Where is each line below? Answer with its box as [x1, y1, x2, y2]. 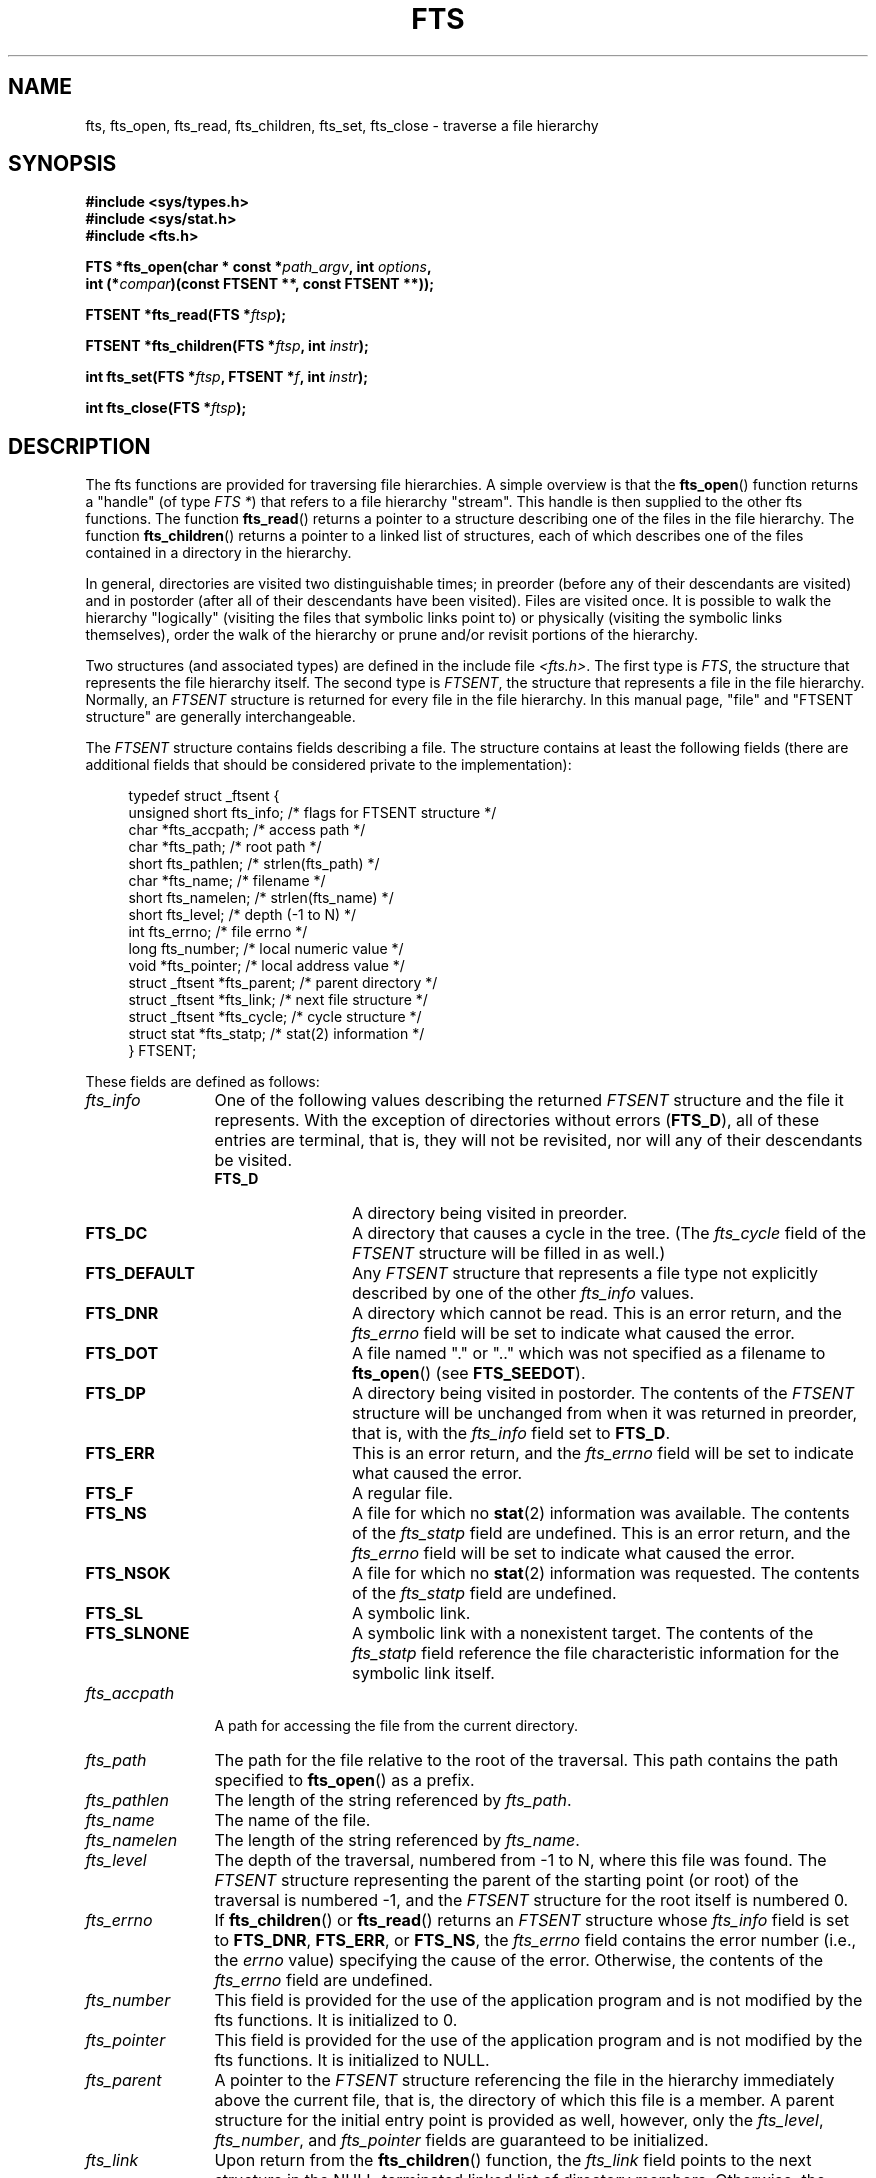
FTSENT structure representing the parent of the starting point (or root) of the [214, 1870, 799, 1891]
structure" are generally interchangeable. [85, 708, 356, 726]
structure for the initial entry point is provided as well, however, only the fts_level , [214, 2110, 824, 2131]
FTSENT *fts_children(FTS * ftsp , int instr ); [85, 337, 369, 355]
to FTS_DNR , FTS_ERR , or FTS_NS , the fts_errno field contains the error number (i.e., [214, 1930, 857, 1951]
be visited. [214, 1150, 293, 1171]
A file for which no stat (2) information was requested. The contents [351, 1563, 860, 1584]
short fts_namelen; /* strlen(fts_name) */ [128, 889, 394, 907]
